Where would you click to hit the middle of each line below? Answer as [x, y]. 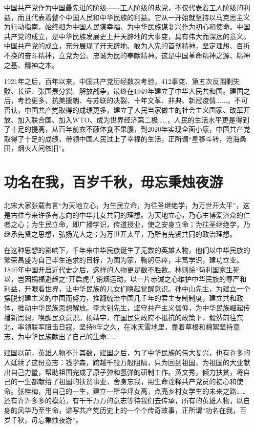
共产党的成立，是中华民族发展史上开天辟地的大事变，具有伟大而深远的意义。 [127, 36]
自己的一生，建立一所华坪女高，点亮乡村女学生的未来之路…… [148, 391]
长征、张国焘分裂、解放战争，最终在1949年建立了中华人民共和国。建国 [130, 91]
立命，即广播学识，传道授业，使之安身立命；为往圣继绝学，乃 [151, 224]
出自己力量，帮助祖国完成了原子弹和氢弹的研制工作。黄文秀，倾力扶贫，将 [124, 372]
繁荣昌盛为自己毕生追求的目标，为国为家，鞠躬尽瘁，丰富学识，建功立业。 [124, 260]
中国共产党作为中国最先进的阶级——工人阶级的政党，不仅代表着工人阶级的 [124, 7]
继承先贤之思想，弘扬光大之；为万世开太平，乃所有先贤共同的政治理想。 [120, 234]
